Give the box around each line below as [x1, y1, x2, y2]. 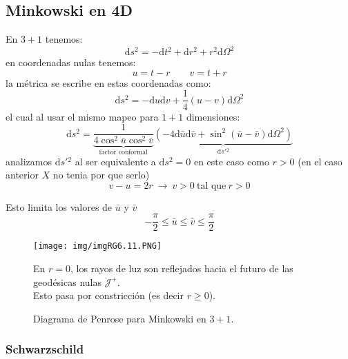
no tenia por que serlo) [52, 167, 150, 182]
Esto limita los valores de [6, 199, 113, 214]
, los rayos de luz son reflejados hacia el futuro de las [70, 261, 293, 276]
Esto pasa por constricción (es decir [33, 288, 184, 302]
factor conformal [99, 149, 148, 156]
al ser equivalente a [75, 154, 156, 168]
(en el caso [298, 154, 342, 168]
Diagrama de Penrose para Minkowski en [33, 311, 206, 325]
